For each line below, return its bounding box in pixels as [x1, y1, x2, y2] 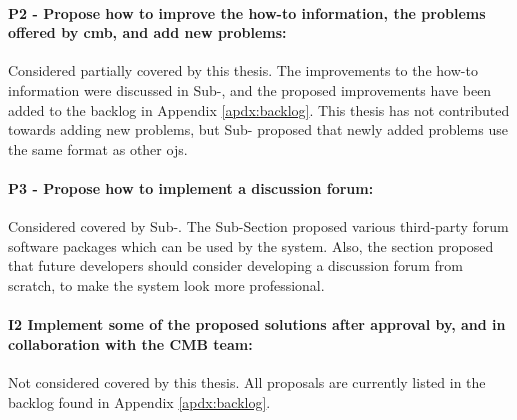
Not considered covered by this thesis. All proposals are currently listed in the [8, 371, 486, 392]
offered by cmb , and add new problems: [8, 22, 287, 43]
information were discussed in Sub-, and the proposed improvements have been [8, 79, 492, 100]
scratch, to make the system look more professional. [8, 274, 325, 295]
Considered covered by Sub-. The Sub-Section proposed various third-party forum [8, 216, 509, 237]
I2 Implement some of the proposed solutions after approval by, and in [8, 314, 506, 335]
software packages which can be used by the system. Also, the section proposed [8, 235, 494, 256]
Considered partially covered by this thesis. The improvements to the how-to [8, 60, 478, 81]
